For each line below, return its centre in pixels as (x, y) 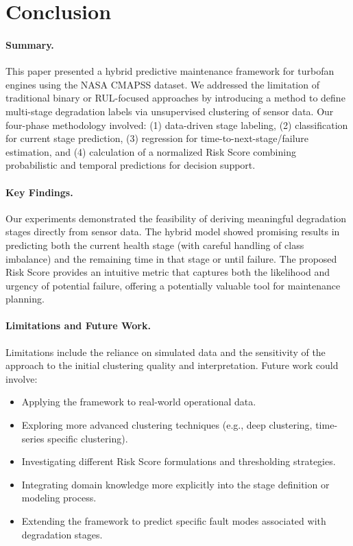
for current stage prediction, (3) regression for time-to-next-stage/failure (157, 138)
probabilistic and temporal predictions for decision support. (131, 165)
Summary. (30, 44)
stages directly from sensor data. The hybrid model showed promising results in (173, 232)
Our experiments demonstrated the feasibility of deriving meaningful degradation (176, 218)
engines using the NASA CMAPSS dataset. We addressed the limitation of (162, 84)
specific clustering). (88, 438)
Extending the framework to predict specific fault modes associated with (174, 521)
